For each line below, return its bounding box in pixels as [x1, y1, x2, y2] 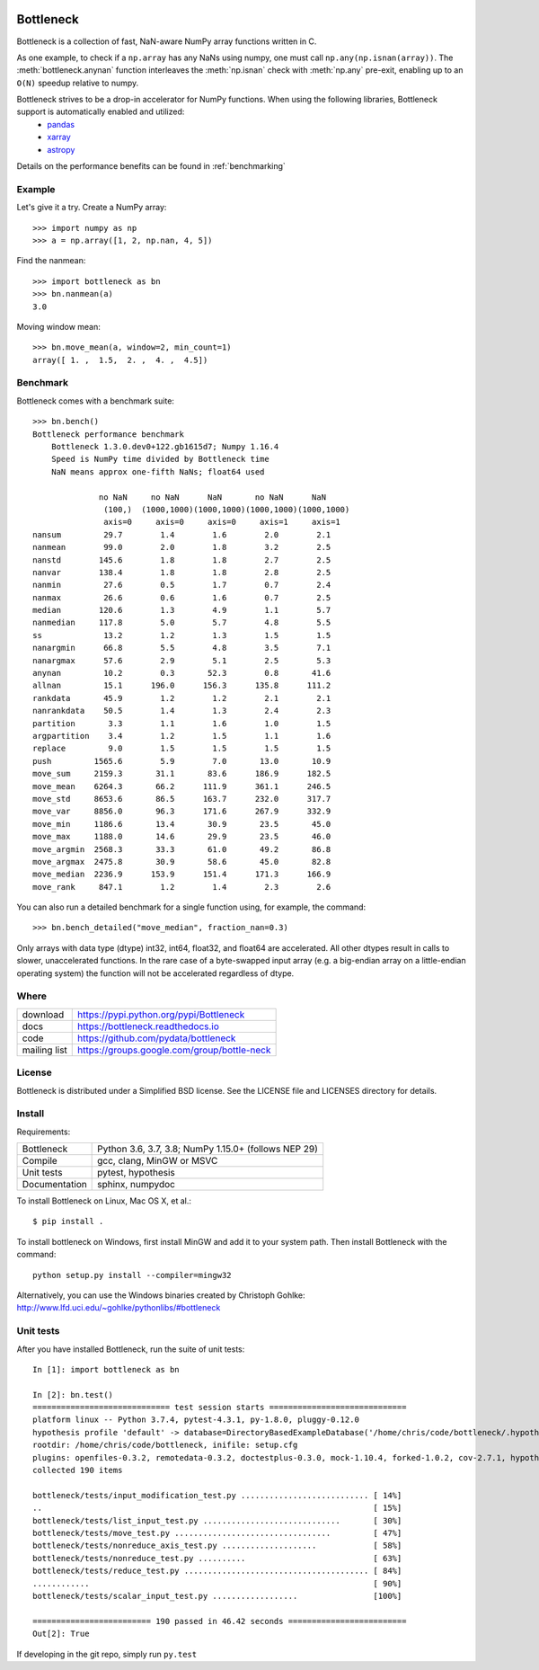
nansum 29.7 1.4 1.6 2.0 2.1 [32, 529, 331, 539]
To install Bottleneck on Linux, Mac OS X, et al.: [16, 1195, 192, 1206]
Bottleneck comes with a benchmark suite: [16, 395, 175, 406]
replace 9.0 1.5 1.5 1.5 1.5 [32, 743, 331, 754]
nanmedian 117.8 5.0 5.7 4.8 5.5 [32, 617, 331, 628]
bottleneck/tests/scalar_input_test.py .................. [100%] [32, 1591, 402, 1601]
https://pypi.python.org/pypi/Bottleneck [77, 1008, 245, 1020]
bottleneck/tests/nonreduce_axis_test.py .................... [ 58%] [32, 1541, 402, 1550]
